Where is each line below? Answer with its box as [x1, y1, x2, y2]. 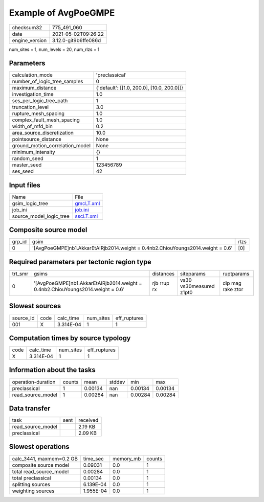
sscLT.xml [75, 213, 98, 220]
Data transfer [9, 404, 51, 412]
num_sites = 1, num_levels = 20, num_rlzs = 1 [9, 46, 100, 52]
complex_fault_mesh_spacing [12, 116, 80, 123]
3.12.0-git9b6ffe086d [52, 37, 101, 44]
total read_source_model [12, 468, 69, 475]
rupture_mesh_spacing [12, 110, 65, 117]
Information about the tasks [9, 366, 96, 374]
